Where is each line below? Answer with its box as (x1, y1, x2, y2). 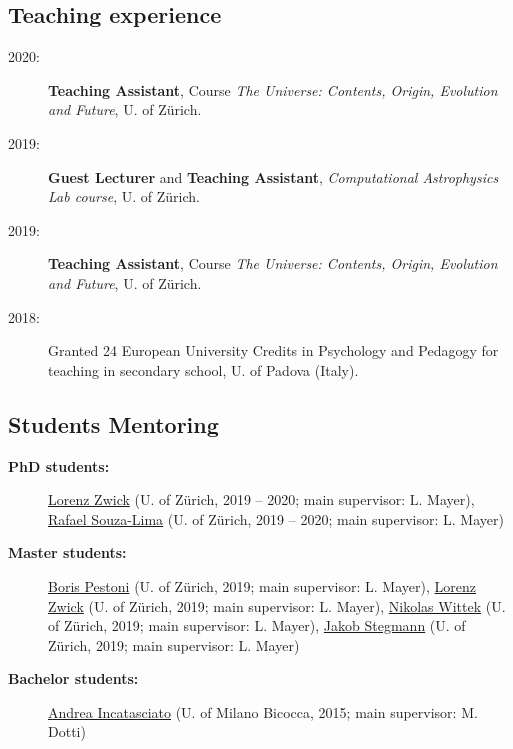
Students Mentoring (8, 408, 219, 439)
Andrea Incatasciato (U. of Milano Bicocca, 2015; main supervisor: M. (48, 701, 478, 722)
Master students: (8, 542, 127, 563)
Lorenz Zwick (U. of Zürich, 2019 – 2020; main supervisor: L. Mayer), (48, 489, 475, 510)
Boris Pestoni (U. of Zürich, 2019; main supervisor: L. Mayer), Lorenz (48, 575, 476, 596)
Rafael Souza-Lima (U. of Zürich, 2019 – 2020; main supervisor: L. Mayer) (48, 508, 504, 529)
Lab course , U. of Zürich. (48, 186, 200, 207)
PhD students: (8, 455, 110, 476)
